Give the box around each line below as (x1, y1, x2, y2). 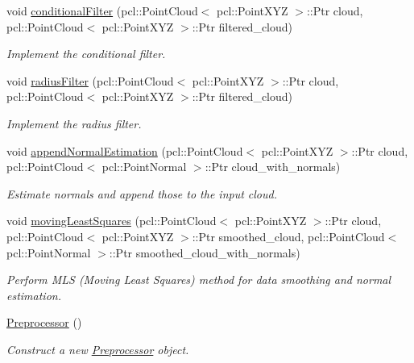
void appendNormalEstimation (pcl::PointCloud (6, 142, 243, 159)
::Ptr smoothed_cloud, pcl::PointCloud (192, 227, 385, 244)
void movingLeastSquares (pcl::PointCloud (6, 212, 217, 229)
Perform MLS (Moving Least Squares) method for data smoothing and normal (6, 271, 391, 288)
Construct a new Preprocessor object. (6, 340, 189, 357)
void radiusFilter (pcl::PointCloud (6, 72, 174, 89)
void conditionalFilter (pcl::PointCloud (6, 2, 198, 19)
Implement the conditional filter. (6, 45, 166, 62)
